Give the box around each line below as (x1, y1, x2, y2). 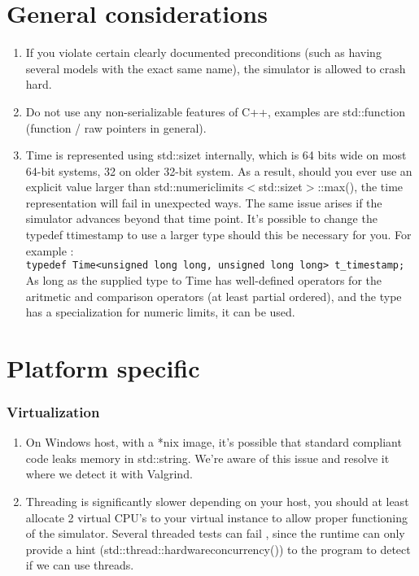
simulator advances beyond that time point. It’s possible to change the (25, 210, 378, 227)
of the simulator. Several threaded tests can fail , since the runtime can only (25, 525, 405, 542)
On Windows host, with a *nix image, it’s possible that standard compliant (25, 434, 402, 451)
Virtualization (7, 401, 100, 421)
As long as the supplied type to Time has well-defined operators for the (25, 271, 382, 288)
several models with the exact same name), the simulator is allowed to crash (25, 59, 406, 76)
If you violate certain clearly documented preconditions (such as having (25, 44, 382, 61)
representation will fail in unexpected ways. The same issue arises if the (25, 194, 382, 211)
